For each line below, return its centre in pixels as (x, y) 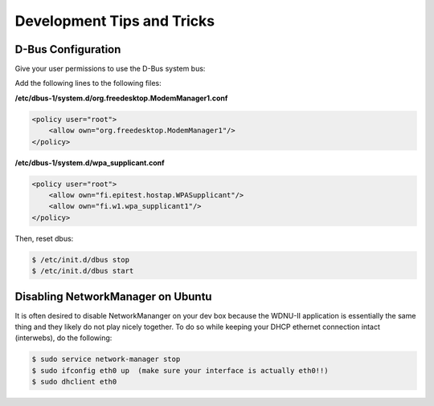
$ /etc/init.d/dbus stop (81, 260)
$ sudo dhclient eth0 (74, 382)
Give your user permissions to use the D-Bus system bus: (110, 69)
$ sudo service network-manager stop (106, 359)
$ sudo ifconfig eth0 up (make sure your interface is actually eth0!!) (180, 370)
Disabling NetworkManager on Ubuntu (113, 296)
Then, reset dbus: (44, 238)
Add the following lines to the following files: (88, 83)
